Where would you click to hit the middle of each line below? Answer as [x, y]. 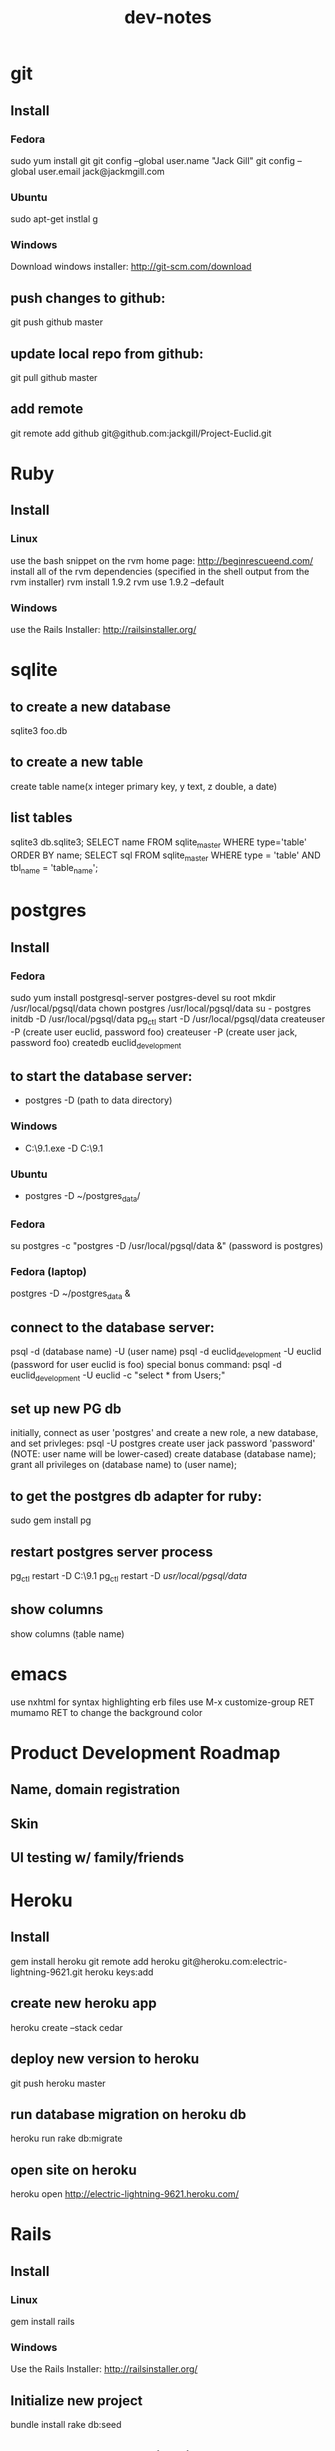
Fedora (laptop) [48, 1271]
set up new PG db [66, 1408]
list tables [41, 817]
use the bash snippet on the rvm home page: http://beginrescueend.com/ [162, 560]
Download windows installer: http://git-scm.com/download [131, 267]
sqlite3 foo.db [39, 731]
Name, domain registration [95, 1789]
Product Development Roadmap [145, 1752]
